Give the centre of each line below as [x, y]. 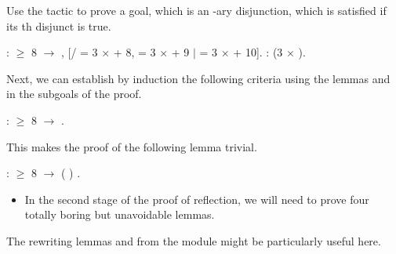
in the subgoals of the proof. [74, 94]
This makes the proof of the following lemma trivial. [132, 146]
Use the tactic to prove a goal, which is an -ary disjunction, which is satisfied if [196, 10]
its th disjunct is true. [59, 25]
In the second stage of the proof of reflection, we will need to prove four [197, 199]
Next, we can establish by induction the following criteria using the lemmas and [198, 78]
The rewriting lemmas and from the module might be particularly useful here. [194, 240]
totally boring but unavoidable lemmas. [120, 214]
